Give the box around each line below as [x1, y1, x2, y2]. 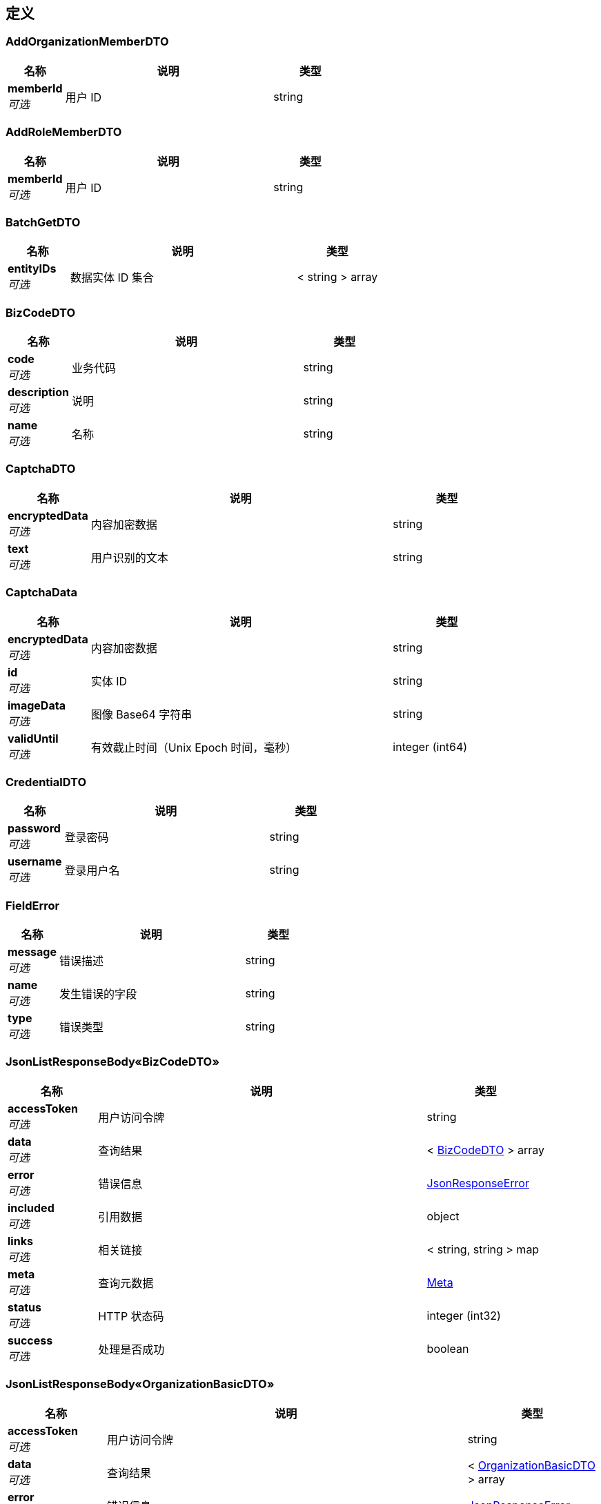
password [8, 821, 61, 836]
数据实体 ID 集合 [70, 271, 154, 285]
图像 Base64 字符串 [90, 707, 193, 721]
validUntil [8, 731, 59, 745]
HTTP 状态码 [98, 1309, 164, 1323]
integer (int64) [393, 739, 468, 754]
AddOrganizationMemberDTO [6, 35, 169, 49]
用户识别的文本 [90, 550, 168, 565]
